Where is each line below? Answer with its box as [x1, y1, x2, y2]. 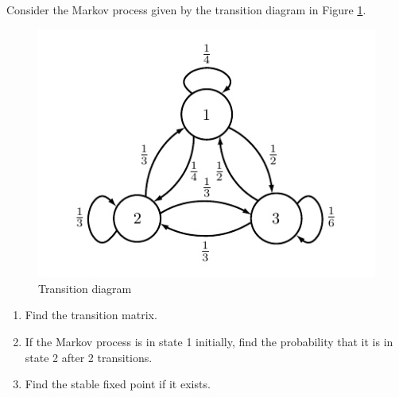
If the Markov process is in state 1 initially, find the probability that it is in [25, 333, 393, 350]
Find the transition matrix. [25, 306, 157, 323]
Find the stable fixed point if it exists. [25, 376, 211, 392]
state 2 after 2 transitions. [25, 349, 153, 365]
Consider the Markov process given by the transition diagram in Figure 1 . [6, 2, 366, 17]
